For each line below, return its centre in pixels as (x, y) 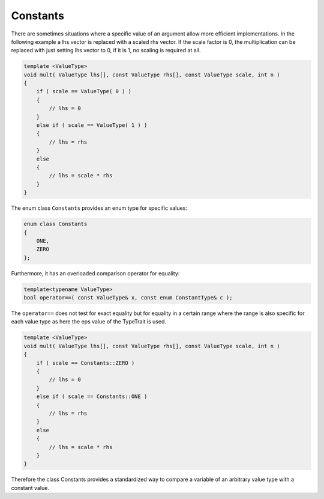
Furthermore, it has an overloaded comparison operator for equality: (95, 273)
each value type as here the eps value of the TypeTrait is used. (88, 322)
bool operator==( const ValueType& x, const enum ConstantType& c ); (128, 298)
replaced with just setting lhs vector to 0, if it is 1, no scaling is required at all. (106, 51)
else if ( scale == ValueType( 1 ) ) (92, 125)
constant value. (30, 488)
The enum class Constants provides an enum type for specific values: (99, 208)
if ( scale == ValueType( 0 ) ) (84, 91)
